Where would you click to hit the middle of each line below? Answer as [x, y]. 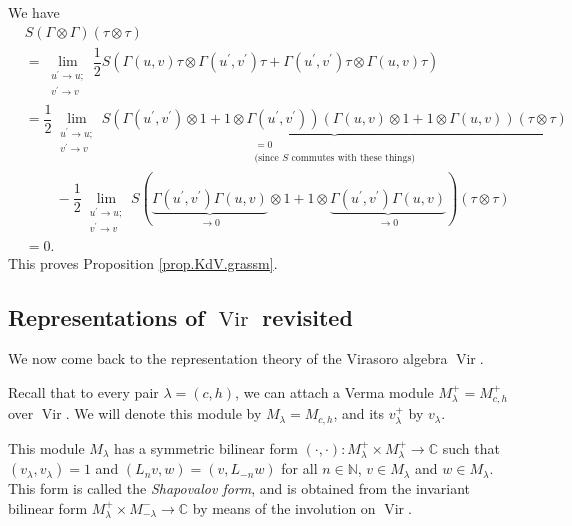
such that [471, 447]
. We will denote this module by [163, 413]
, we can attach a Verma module [334, 391]
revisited [307, 316]
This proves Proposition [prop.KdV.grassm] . [143, 262]
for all [299, 468]
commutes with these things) [353, 157]
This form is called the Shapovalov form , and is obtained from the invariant [239, 488]
